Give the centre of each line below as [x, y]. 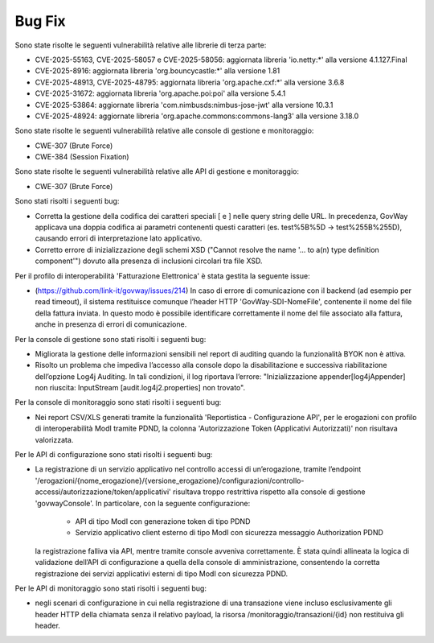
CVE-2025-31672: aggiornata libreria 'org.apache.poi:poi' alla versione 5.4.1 [160, 93]
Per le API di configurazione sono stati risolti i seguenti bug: [114, 455]
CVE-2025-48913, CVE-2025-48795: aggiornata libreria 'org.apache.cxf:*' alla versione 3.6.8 [190, 82]
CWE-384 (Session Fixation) [82, 157]
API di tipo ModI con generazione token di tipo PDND [163, 521]
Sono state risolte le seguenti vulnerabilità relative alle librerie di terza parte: [141, 45]
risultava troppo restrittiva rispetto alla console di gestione [269, 492]
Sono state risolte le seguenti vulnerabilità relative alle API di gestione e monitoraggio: [157, 171]
